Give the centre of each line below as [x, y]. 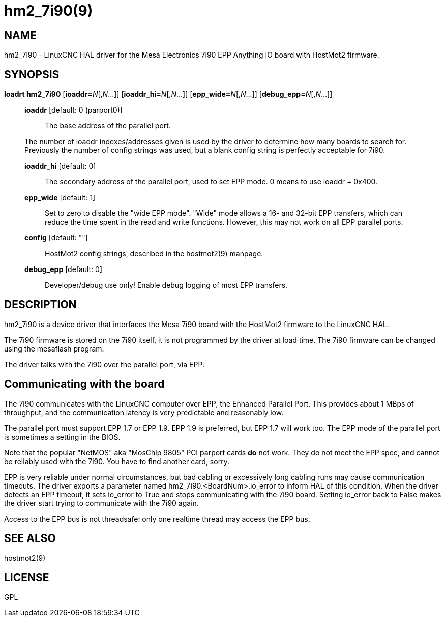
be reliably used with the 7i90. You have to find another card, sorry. [117, 461]
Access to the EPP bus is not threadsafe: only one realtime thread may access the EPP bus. [157, 519]
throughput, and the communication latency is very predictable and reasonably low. [144, 412]
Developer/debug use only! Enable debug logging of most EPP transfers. [166, 285]
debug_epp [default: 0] [64, 269]
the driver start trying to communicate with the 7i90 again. [101, 503]
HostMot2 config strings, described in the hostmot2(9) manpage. [154, 254]
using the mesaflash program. [54, 348]
